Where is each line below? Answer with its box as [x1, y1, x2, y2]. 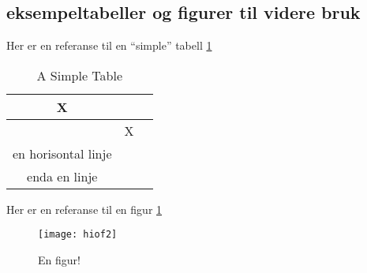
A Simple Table [36, 65, 122, 84]
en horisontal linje [13, 144, 112, 163]
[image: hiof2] [38, 229, 118, 241]
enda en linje [27, 166, 98, 185]
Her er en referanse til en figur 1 [6, 200, 163, 217]
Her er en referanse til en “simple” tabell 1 [6, 37, 212, 54]
